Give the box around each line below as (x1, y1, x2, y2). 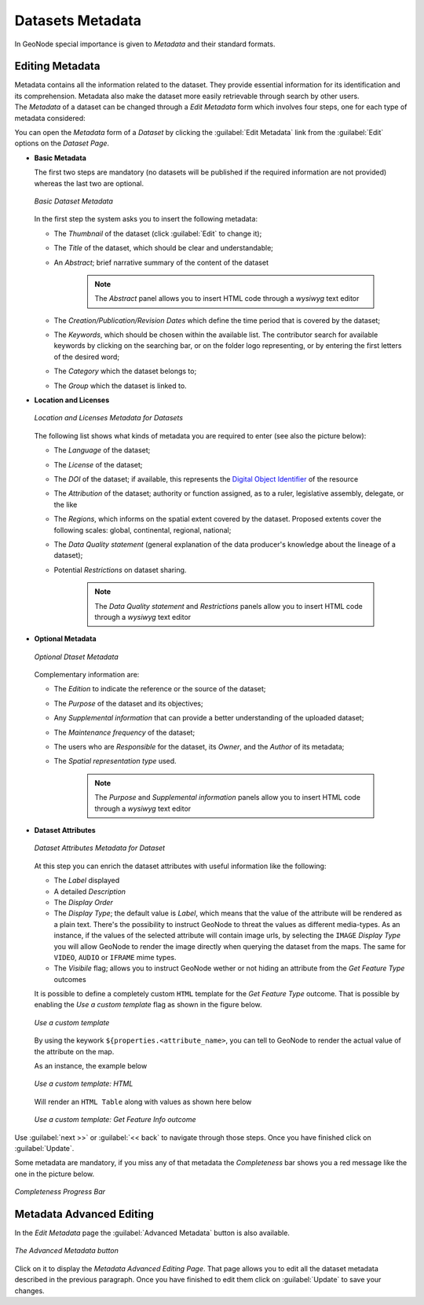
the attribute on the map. (34, 1047, 115, 1056)
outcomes (53, 974, 86, 984)
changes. (14, 1285, 45, 1296)
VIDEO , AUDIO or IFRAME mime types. (53, 952, 177, 962)
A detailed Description (53, 886, 126, 896)
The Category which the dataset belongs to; (53, 366, 197, 376)
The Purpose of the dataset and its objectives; (53, 698, 203, 708)
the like (53, 500, 78, 509)
